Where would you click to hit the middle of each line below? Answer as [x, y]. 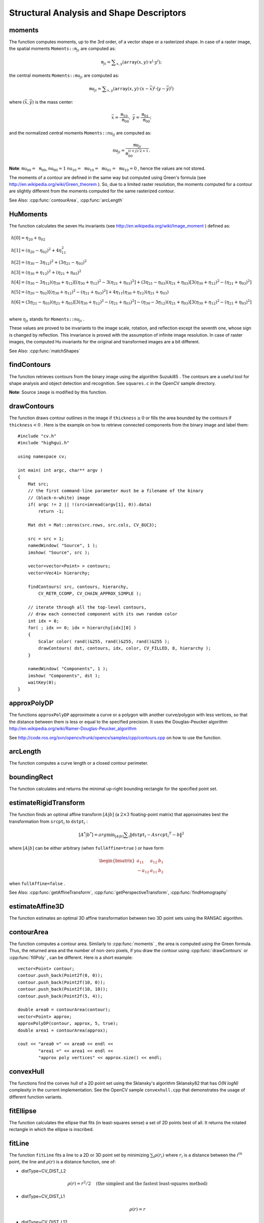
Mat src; [38, 484]
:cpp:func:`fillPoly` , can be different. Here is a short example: [71, 957]
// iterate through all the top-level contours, [87, 607]
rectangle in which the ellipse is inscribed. [51, 1130]
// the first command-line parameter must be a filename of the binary [115, 491]
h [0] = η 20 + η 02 [28, 238]
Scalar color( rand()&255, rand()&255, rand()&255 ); [104, 641]
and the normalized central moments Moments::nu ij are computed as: [80, 133]
